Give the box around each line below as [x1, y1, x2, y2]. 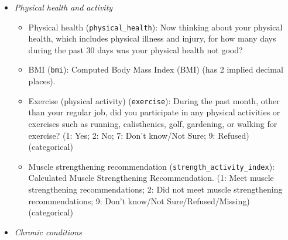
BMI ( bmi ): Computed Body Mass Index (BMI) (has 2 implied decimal [28, 63, 283, 76]
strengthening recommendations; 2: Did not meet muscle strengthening [28, 183, 283, 195]
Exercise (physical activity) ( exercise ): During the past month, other [28, 94, 280, 107]
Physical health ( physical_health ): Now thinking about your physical [28, 20, 283, 33]
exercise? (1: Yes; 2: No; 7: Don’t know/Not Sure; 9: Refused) [28, 129, 249, 141]
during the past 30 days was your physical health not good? [28, 43, 243, 56]
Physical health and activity [14, 1, 113, 13]
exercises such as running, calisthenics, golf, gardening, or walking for [28, 117, 277, 129]
